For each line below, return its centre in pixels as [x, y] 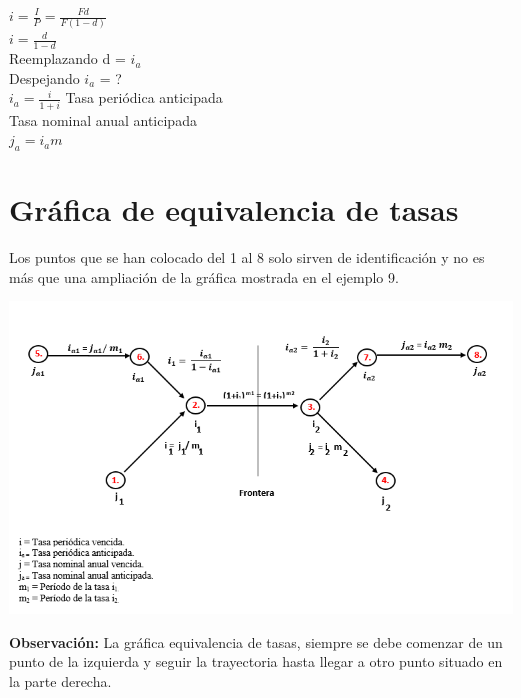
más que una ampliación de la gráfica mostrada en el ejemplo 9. [204, 276]
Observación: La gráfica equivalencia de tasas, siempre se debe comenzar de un [256, 641]
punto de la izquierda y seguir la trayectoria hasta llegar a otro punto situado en [256, 661]
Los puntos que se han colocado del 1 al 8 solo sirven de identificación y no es [247, 257]
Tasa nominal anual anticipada [103, 119]
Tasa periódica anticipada [144, 97]
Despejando [44, 77]
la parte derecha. [60, 680]
